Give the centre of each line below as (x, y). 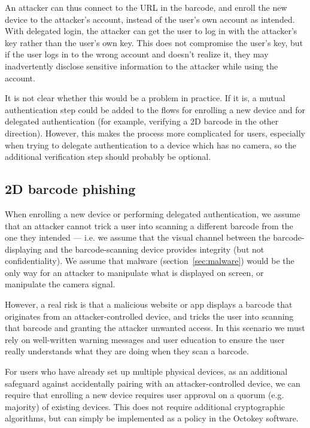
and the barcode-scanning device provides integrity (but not (154, 249)
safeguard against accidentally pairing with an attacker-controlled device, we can (153, 383)
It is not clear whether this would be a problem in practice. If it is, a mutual (145, 98)
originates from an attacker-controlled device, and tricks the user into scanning (149, 316)
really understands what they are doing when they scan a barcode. (127, 351)
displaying (23, 249)
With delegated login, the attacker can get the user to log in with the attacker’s (151, 31)
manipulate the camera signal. (60, 284)
